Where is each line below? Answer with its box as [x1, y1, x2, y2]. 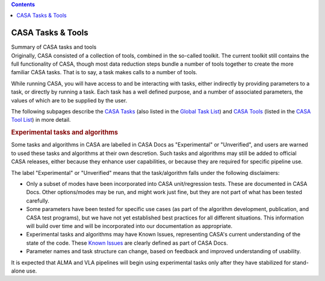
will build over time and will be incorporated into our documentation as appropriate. [26, 222, 233, 229]
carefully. [26, 197, 49, 204]
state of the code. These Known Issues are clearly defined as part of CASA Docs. [26, 239, 228, 247]
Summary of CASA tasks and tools [11, 43, 97, 51]
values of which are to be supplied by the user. [11, 96, 128, 104]
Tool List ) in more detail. [11, 116, 71, 124]
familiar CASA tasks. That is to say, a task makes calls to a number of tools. [11, 69, 198, 76]
